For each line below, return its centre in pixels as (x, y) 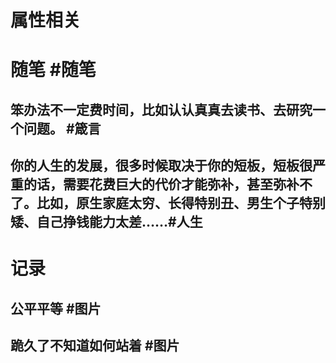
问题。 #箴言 (62, 128)
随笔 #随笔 (53, 70)
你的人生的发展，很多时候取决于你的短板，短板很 (161, 166)
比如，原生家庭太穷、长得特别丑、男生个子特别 (181, 203)
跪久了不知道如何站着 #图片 (95, 346)
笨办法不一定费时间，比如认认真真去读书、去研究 (161, 109)
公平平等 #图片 (56, 308)
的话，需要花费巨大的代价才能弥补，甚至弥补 (161, 184)
